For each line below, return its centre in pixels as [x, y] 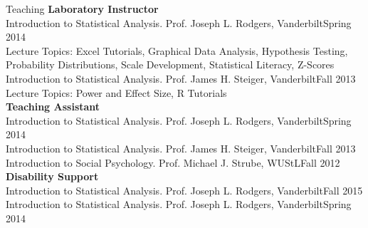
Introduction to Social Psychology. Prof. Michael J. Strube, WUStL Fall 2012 [173, 162]
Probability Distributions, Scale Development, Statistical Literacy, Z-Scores [170, 64]
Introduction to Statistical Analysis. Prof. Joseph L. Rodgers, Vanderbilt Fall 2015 [184, 190]
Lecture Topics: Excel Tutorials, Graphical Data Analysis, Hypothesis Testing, [177, 50]
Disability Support [52, 176]
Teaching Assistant [53, 107]
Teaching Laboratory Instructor [82, 9]
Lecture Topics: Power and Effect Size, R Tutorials [116, 92]
